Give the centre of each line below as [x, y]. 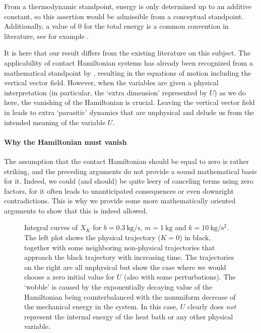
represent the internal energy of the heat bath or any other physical [129, 316]
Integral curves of [51, 227]
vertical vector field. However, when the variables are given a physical [111, 82]
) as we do [230, 92]
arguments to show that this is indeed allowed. [76, 210]
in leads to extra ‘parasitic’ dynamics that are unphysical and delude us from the [129, 112]
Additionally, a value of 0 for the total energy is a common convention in [116, 26]
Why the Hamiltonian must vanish [66, 142]
